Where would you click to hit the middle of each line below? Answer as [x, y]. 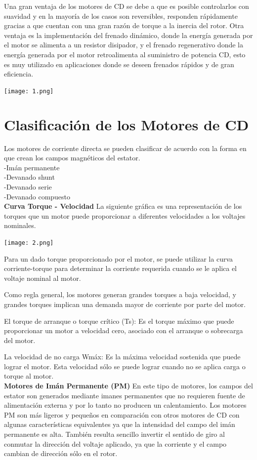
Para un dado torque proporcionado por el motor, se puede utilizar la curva [119, 258]
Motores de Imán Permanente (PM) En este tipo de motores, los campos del [128, 386]
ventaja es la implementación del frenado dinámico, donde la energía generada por [128, 35]
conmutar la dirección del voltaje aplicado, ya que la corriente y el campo [115, 443]
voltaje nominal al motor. [43, 278]
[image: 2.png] [29, 243]
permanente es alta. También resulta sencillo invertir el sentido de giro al [114, 434]
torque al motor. [29, 376]
